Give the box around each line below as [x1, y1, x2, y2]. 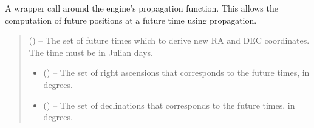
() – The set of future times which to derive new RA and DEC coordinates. [29, 34, 310, 47]
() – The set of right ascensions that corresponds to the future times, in [43, 66, 310, 79]
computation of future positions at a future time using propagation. [5, 13, 257, 26]
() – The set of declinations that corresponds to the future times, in [43, 98, 295, 111]
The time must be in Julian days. [29, 45, 153, 58]
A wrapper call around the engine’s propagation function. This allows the [5, 2, 278, 14]
